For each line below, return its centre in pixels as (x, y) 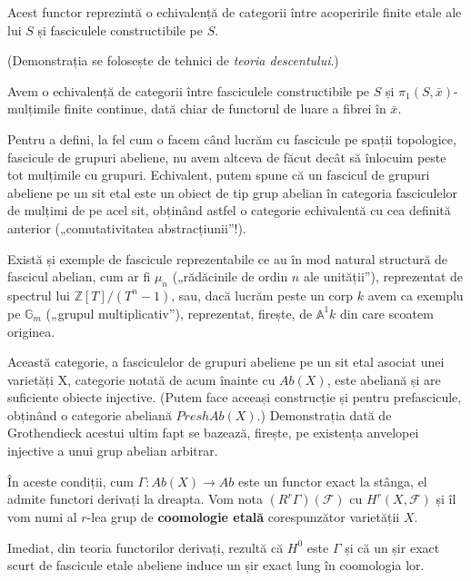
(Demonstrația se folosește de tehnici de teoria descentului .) (173, 60)
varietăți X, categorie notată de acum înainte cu (141, 379)
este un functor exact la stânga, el (332, 481)
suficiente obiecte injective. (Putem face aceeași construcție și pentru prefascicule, (235, 397)
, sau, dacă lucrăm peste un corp (262, 295)
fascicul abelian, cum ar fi (79, 276)
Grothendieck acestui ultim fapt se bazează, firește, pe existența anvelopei (213, 433)
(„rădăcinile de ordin (230, 276)
